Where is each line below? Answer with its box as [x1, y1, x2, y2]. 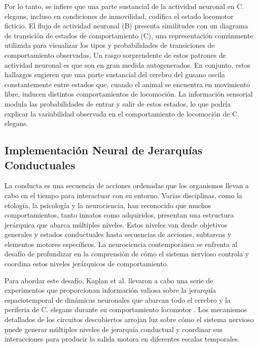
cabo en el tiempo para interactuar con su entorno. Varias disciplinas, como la [4, 190, 243, 200]
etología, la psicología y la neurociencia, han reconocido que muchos [4, 200, 211, 210]
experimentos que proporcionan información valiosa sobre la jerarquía [4, 285, 216, 295]
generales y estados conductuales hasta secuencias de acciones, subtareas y [4, 229, 231, 239]
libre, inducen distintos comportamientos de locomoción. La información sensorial [4, 89, 253, 99]
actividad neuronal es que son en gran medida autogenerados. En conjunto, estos [4, 59, 251, 70]
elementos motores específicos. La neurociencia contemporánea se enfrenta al [4, 238, 238, 249]
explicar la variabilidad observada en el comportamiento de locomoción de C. [4, 108, 239, 118]
